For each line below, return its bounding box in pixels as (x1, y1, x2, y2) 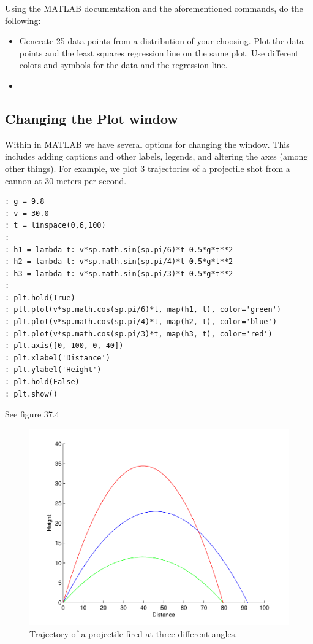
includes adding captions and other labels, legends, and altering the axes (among (5, 150, 308, 163)
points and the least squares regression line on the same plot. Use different (19, 46, 299, 59)
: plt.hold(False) (5, 378, 80, 387)
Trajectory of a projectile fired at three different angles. (29, 627, 238, 640)
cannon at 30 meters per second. (5, 174, 127, 187)
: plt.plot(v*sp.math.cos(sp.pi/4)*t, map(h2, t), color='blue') (5, 317, 277, 327)
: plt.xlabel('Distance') (5, 353, 110, 362)
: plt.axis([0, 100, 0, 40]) (5, 341, 124, 351)
